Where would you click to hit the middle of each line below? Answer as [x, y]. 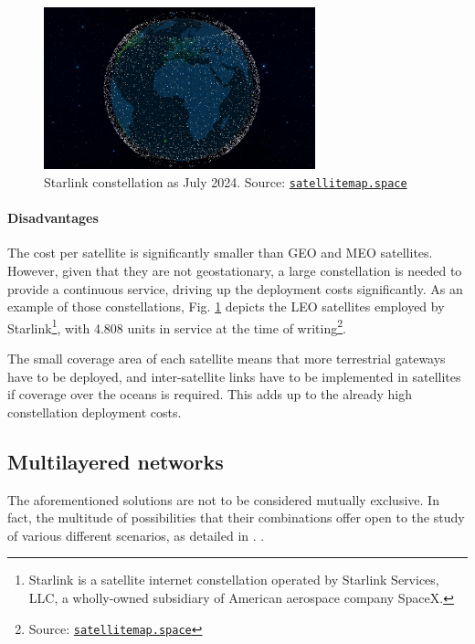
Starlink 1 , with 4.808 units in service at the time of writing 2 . [177, 326]
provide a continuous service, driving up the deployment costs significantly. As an [235, 288]
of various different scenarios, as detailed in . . [136, 535]
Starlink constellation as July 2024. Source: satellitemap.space [226, 181]
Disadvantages [53, 218]
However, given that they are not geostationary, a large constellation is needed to [235, 271]
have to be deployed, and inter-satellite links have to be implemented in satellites [234, 376]
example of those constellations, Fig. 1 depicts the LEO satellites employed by [226, 306]
